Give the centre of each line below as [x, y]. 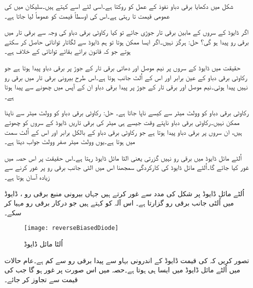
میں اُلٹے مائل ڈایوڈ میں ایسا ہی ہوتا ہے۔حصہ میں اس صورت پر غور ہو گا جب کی [122, 270]
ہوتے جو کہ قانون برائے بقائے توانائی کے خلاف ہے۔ [68, 51]
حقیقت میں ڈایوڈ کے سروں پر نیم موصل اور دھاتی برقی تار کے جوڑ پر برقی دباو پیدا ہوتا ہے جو [123, 67]
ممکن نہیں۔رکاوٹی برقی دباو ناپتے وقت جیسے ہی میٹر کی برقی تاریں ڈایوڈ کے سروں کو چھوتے [122, 122]
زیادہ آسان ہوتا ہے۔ [27, 176]
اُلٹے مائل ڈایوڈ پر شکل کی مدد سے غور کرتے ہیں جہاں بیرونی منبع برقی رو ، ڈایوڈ [125, 193]
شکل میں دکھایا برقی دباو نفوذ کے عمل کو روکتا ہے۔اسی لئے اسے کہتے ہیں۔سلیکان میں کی [119, 6]
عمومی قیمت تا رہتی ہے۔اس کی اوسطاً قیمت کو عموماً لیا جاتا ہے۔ [87, 15]
